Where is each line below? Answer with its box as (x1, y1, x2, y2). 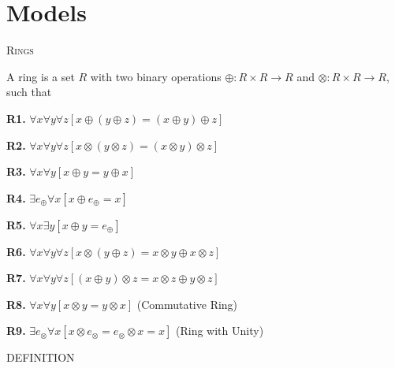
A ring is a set (6, 68, 75, 84)
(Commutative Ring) (136, 296, 238, 312)
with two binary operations (90, 68, 222, 84)
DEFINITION (6, 349, 75, 366)
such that (6, 84, 52, 100)
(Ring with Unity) (176, 322, 264, 339)
